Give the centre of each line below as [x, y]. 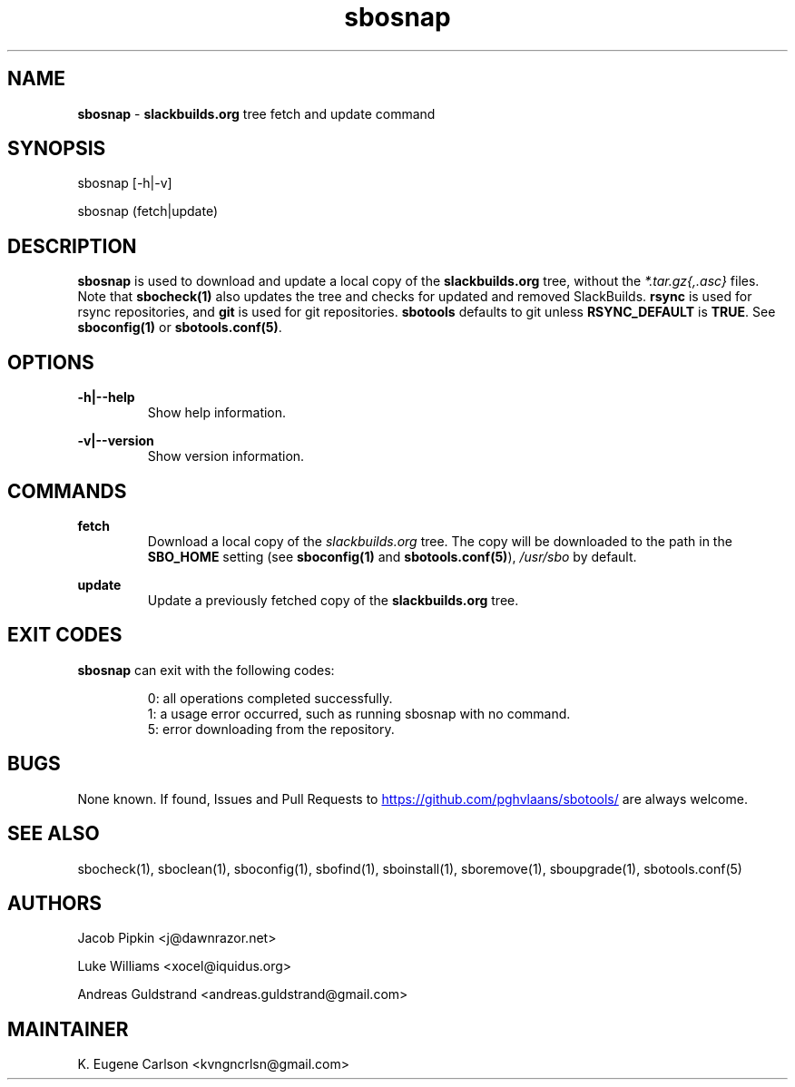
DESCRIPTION [72, 246]
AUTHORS [55, 903]
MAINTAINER [68, 1029]
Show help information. [217, 413]
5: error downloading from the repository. [271, 729]
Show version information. [226, 456]
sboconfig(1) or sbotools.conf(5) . [180, 328]
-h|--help [106, 397]
